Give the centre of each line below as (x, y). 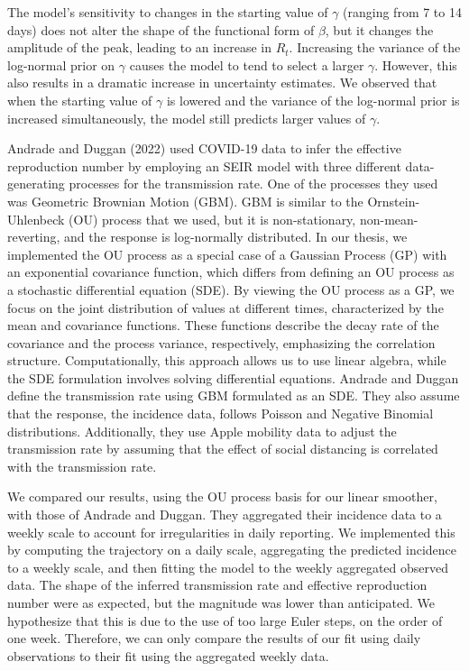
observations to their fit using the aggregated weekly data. (168, 655)
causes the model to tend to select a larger (247, 64)
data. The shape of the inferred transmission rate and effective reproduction (217, 585)
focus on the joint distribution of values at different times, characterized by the (225, 307)
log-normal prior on (61, 64)
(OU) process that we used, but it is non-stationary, (212, 219)
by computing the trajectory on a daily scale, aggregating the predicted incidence (232, 550)
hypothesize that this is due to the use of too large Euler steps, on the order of (225, 620)
